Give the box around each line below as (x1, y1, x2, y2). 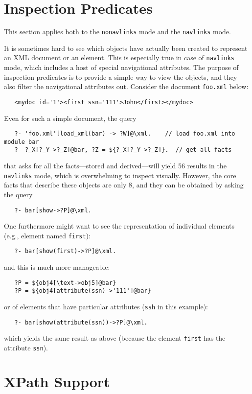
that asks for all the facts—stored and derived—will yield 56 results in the (4, 161, 227, 171)
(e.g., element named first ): (4, 230, 91, 240)
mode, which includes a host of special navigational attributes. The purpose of (4, 62, 239, 72)
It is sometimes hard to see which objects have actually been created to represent (4, 43, 248, 53)
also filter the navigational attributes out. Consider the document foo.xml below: (4, 81, 249, 92)
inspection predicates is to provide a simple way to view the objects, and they (4, 71, 237, 82)
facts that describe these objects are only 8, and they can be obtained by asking (4, 180, 244, 190)
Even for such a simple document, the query (4, 113, 137, 123)
